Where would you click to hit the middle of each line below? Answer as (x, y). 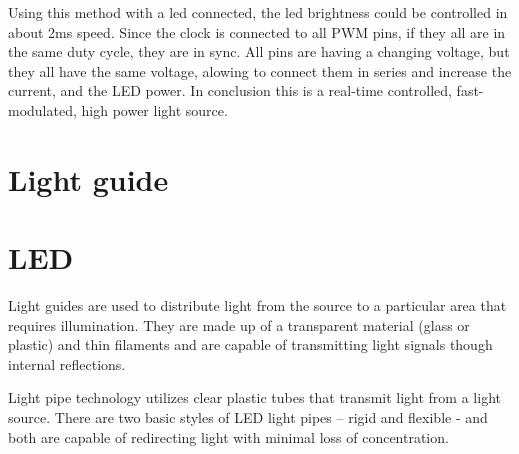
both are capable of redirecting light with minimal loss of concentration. (228, 436)
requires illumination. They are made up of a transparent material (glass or (239, 324)
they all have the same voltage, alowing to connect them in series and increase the (260, 70)
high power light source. (154, 109)
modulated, (42, 109)
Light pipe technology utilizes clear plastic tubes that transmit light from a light (254, 397)
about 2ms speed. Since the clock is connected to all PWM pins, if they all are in (257, 31)
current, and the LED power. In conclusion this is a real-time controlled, (230, 90)
